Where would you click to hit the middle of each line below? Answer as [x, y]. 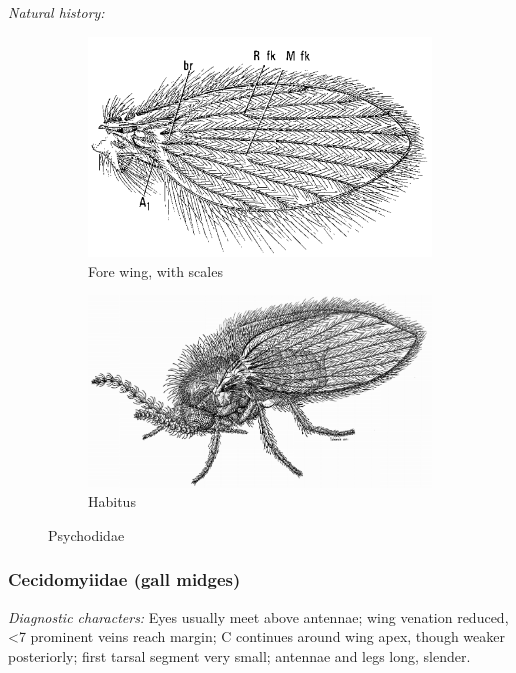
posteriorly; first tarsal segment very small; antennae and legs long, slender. [239, 655]
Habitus [112, 501]
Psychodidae [86, 534]
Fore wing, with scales [155, 270]
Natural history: [56, 12]
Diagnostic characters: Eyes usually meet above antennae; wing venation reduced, [258, 616]
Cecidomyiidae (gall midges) [124, 579]
